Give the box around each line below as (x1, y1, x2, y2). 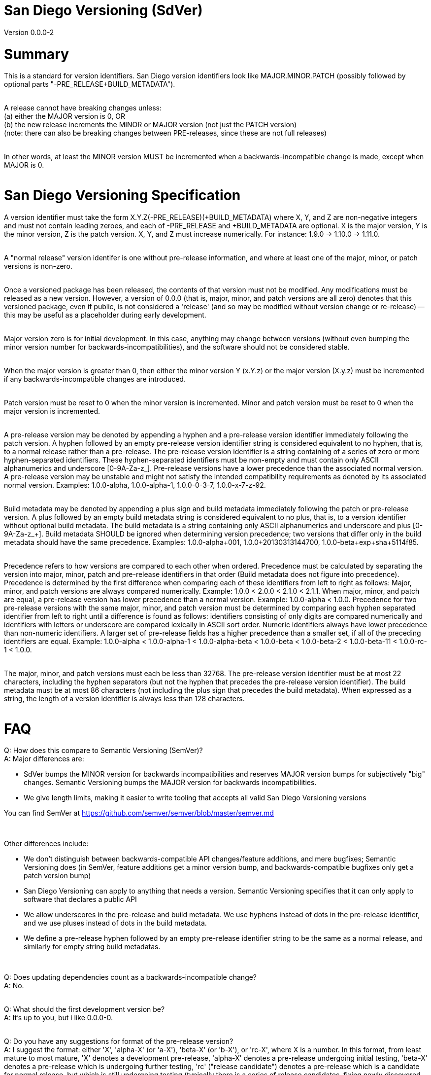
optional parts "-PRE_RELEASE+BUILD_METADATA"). (4, 80, 175, 89)
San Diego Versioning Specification (4, 187, 241, 204)
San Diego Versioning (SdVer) (4, 2, 203, 19)
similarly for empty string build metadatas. (24, 942, 161, 951)
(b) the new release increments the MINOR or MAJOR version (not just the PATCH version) (4, 120, 297, 129)
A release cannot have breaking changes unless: (4, 104, 162, 112)
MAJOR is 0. (4, 161, 44, 170)
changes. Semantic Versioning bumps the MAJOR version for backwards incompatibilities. (24, 778, 317, 787)
